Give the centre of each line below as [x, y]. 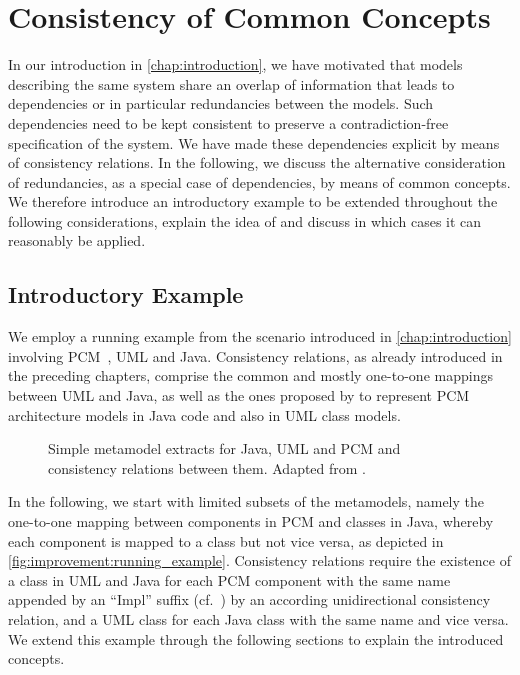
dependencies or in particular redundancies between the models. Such [221, 103]
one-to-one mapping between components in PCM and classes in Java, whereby [251, 521]
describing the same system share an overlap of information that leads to [231, 83]
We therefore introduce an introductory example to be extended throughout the [253, 201]
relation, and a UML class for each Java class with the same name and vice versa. [258, 618]
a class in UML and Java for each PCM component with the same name [229, 579]
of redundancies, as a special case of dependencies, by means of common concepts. [259, 181]
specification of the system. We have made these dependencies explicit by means [254, 142]
